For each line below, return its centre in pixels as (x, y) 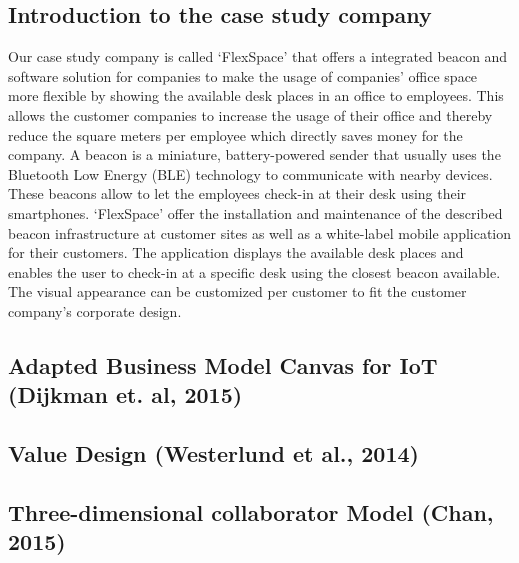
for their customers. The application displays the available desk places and (236, 252)
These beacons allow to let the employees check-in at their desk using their (237, 193)
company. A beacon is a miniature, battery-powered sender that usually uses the (254, 154)
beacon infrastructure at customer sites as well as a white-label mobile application (260, 232)
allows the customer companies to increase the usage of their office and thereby (250, 114)
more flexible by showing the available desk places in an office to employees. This (256, 95)
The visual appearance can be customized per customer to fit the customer (237, 291)
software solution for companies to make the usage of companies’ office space (243, 75)
